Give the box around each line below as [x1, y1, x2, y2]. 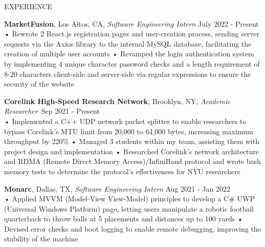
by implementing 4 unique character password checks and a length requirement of [4, 58, 260, 69]
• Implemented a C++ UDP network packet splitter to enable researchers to [4, 115, 247, 126]
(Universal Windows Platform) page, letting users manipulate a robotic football [4, 203, 254, 214]
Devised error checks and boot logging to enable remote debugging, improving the [4, 223, 261, 234]
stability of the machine [4, 233, 78, 244]
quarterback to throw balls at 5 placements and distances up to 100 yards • [4, 213, 243, 224]
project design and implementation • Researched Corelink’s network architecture [4, 146, 259, 156]
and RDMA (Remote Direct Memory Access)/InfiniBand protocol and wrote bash [4, 156, 261, 167]
